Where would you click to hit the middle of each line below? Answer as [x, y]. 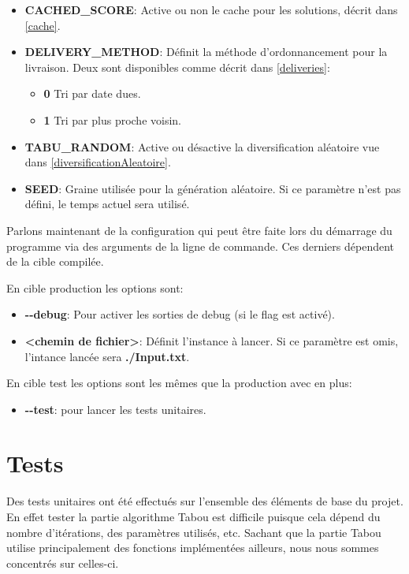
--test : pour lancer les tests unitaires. [115, 409]
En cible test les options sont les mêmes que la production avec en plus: [179, 383]
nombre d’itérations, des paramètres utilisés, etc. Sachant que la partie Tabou [194, 532]
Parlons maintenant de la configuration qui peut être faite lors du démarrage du [199, 230]
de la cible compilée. [55, 261]
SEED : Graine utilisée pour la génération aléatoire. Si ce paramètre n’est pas [213, 188]
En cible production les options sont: [95, 287]
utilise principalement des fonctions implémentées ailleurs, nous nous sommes [193, 548]
